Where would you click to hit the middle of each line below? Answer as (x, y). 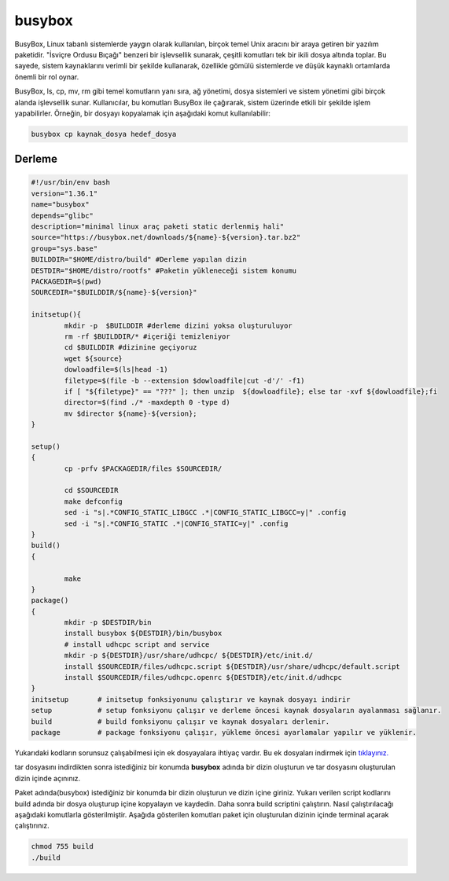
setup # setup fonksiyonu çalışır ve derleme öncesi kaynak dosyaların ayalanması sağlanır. (236, 710)
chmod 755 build (63, 846)
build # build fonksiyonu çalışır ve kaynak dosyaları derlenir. (180, 721)
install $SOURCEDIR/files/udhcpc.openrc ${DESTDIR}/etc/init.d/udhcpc (203, 677)
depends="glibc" (63, 215)
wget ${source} (94, 358)
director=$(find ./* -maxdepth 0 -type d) (147, 402)
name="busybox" (60, 205)
